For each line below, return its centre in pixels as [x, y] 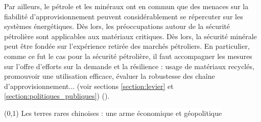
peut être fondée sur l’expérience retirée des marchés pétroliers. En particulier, [127, 46]
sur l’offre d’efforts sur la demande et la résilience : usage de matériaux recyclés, [129, 66]
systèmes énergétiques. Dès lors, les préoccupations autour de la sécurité [117, 26]
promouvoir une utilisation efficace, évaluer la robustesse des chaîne [110, 76]
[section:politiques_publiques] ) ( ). [57, 96]
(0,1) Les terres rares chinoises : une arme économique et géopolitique [113, 113]
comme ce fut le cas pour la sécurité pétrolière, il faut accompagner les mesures [128, 56]
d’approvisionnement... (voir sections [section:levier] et [89, 86]
